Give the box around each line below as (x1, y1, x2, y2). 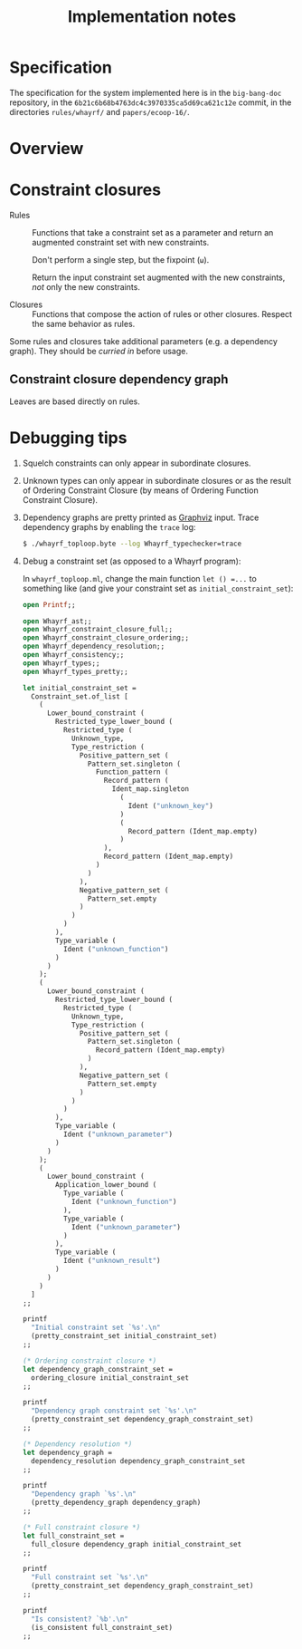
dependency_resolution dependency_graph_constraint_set (31, 1456, 246, 1465)
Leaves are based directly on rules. (9, 396, 140, 407)
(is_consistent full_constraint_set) (31, 1623, 174, 1632)
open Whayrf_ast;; (22, 616, 92, 626)
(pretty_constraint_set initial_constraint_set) (31, 1332, 218, 1341)
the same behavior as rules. (32, 319, 136, 330)
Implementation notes (67, 6, 237, 27)
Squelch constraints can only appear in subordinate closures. (22, 458, 251, 468)
